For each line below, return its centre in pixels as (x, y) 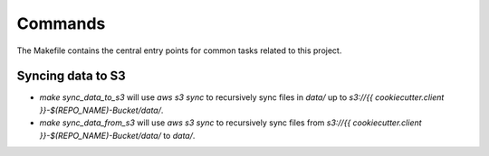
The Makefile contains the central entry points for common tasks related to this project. (179, 50)
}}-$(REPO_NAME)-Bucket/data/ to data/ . (117, 135)
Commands (61, 23)
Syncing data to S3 (71, 76)
